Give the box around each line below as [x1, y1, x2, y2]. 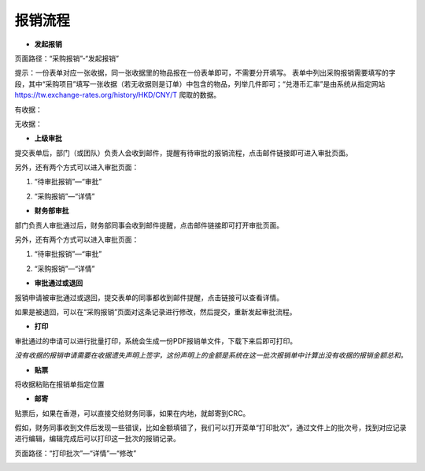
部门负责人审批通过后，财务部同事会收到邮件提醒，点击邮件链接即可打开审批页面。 [14, 221, 283, 230]
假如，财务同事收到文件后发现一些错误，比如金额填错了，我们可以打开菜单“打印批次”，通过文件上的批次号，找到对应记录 [14, 423, 407, 432]
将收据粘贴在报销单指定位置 [14, 379, 105, 389]
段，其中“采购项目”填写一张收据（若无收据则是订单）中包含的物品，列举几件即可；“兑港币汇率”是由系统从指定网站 [14, 79, 386, 88]
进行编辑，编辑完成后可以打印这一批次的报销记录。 [14, 434, 180, 443]
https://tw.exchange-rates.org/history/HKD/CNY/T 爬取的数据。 [14, 91, 220, 100]
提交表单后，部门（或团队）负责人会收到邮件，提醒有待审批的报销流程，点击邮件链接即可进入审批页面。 [14, 148, 353, 158]
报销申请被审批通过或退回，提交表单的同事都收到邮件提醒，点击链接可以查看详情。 [14, 292, 283, 302]
